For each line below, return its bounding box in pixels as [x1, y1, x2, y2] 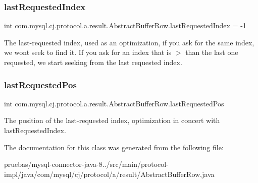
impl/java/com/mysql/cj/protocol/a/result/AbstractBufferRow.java [4, 168, 215, 179]
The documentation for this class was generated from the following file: [4, 142, 224, 152]
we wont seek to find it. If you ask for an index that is [4, 47, 172, 57]
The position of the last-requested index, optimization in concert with [4, 115, 220, 126]
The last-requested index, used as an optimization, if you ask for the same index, [4, 37, 254, 47]
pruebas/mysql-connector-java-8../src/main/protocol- [4, 159, 169, 169]
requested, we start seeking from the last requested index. [4, 57, 182, 67]
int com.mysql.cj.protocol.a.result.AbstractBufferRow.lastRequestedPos [4, 98, 224, 108]
